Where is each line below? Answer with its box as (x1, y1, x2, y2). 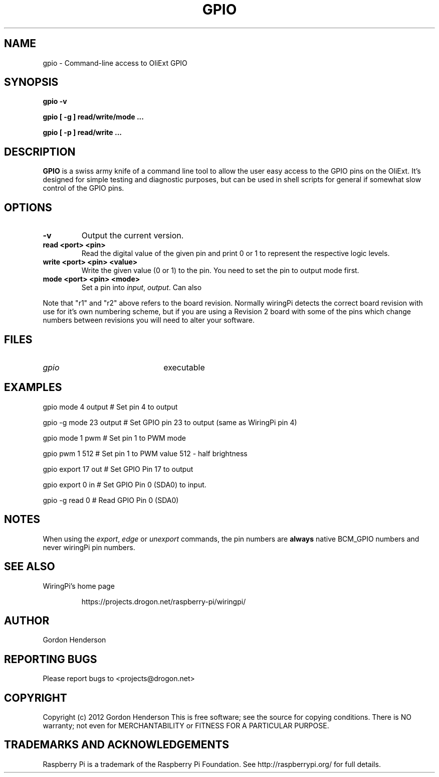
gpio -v (43, 97, 67, 106)
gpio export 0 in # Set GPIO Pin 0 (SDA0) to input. (43, 480, 206, 489)
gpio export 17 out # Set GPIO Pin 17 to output (43, 464, 193, 473)
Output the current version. (81, 230, 184, 241)
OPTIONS (4, 201, 52, 214)
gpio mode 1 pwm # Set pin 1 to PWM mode (43, 433, 186, 442)
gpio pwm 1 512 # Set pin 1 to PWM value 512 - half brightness (43, 449, 248, 458)
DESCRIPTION (4, 145, 76, 158)
